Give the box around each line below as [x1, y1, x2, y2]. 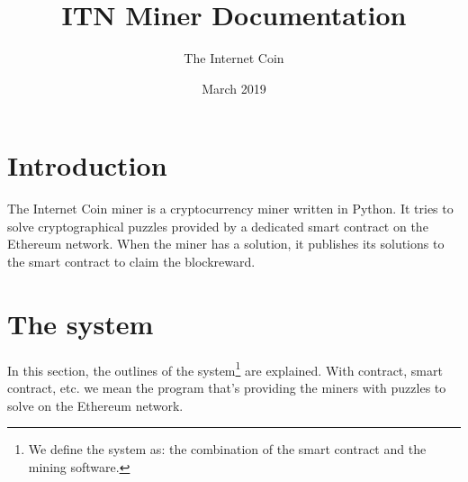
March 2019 [202, 78, 266, 97]
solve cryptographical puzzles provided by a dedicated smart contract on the [7, 216, 428, 235]
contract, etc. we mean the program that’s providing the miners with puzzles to [7, 378, 446, 396]
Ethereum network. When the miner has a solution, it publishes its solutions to [7, 234, 445, 253]
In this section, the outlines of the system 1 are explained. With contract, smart [7, 358, 443, 379]
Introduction [7, 147, 167, 184]
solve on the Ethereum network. [7, 396, 184, 414]
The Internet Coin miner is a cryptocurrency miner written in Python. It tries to [7, 199, 454, 218]
